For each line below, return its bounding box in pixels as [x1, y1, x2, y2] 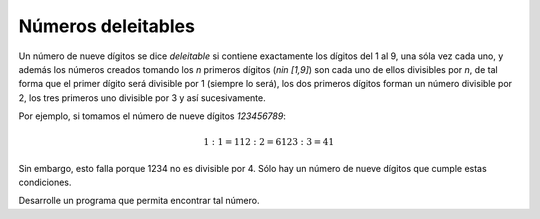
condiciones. [18, 176, 72, 189]
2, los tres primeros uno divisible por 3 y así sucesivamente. [18, 91, 266, 104]
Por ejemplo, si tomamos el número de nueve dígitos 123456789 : [18, 110, 287, 122]
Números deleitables [18, 15, 195, 37]
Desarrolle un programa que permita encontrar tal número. [18, 195, 260, 207]
